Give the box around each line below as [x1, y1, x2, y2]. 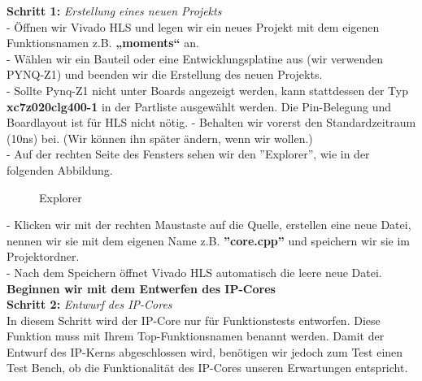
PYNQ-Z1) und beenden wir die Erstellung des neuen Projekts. [7, 66, 323, 83]
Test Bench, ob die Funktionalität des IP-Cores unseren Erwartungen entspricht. [7, 359, 408, 376]
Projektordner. [7, 248, 80, 265]
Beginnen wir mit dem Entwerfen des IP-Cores [7, 279, 276, 297]
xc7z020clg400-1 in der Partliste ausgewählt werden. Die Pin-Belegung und [7, 97, 392, 115]
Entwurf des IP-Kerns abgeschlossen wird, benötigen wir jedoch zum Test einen [7, 343, 403, 360]
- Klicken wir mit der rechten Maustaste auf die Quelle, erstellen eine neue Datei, [7, 216, 411, 233]
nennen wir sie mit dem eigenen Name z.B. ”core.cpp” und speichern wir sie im [7, 232, 410, 249]
